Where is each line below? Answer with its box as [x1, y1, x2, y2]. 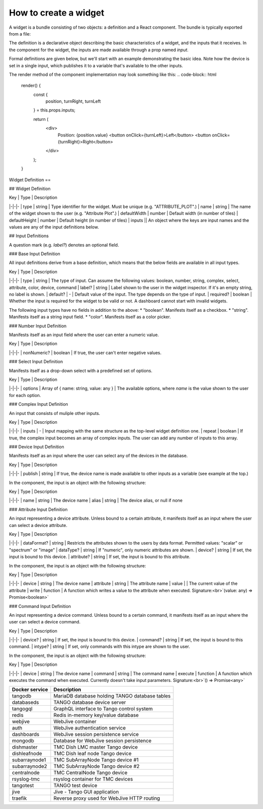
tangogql [12, 705, 33, 712]
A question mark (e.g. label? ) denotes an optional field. [9, 242, 119, 248]
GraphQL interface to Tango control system [53, 705, 153, 712]
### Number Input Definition [9, 323, 67, 329]
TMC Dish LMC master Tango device [53, 744, 138, 751]
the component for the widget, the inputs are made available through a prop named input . [9, 47, 188, 53]
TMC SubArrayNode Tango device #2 [53, 763, 140, 770]
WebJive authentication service [53, 725, 126, 732]
